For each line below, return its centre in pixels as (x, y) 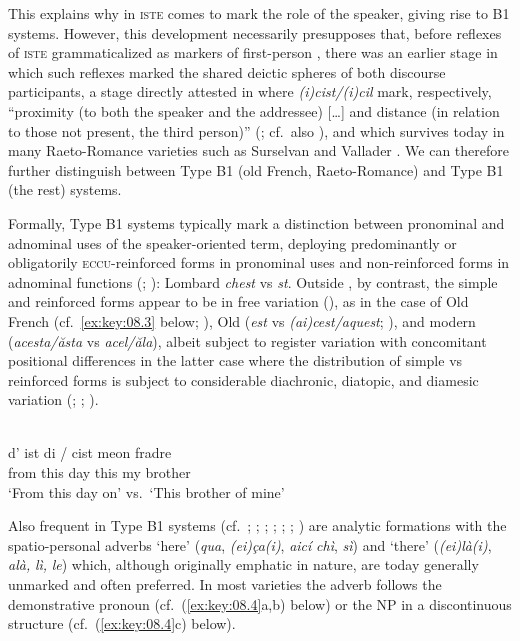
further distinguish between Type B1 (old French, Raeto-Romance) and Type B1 (256, 169)
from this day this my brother (99, 472)
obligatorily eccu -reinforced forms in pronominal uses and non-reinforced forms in (259, 262)
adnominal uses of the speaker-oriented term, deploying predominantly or (232, 242)
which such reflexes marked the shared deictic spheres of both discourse (227, 71)
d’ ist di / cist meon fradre (90, 452)
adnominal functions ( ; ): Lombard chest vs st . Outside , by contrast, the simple (253, 281)
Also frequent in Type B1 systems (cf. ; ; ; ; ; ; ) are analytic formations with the (257, 525)
